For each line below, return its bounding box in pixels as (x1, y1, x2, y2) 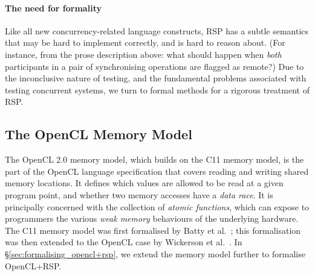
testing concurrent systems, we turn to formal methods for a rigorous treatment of (5, 83, 310, 96)
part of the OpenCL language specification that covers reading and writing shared (5, 165, 309, 177)
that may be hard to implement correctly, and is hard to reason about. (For (5, 36, 285, 49)
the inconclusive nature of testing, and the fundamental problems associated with (5, 72, 307, 84)
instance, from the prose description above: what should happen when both (5, 48, 282, 60)
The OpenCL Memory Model (5, 125, 192, 143)
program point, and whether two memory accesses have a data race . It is (5, 188, 273, 201)
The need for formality (5, 1, 102, 14)
